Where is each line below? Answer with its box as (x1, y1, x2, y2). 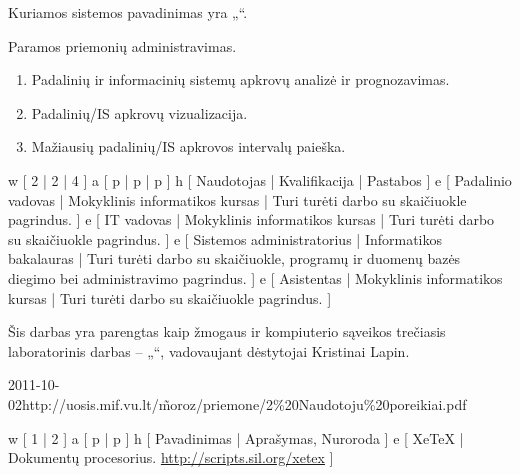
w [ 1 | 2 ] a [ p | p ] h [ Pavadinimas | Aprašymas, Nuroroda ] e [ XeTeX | (8, 427, 464, 448)
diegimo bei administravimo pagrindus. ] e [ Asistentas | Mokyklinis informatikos (8, 267, 503, 288)
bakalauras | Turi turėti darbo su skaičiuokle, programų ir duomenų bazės (8, 248, 461, 269)
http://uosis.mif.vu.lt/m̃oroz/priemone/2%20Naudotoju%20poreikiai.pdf (22, 393, 467, 414)
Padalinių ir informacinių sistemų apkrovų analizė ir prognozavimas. (31, 69, 450, 90)
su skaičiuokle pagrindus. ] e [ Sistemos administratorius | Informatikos (8, 228, 443, 249)
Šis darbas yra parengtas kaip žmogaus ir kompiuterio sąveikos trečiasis (8, 321, 446, 342)
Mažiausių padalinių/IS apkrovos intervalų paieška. (31, 136, 346, 157)
